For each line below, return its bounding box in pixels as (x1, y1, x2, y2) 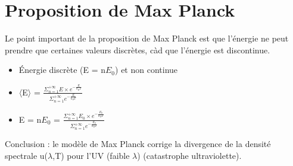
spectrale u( (5, 149, 48, 162)
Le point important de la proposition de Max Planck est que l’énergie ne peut (5, 32, 289, 44)
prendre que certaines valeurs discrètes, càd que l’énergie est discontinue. (5, 43, 270, 56)
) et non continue (115, 63, 178, 76)
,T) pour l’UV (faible (52, 149, 130, 162)
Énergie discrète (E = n (18, 63, 106, 76)
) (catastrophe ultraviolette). (137, 149, 242, 162)
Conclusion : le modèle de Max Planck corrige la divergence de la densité (5, 138, 271, 150)
